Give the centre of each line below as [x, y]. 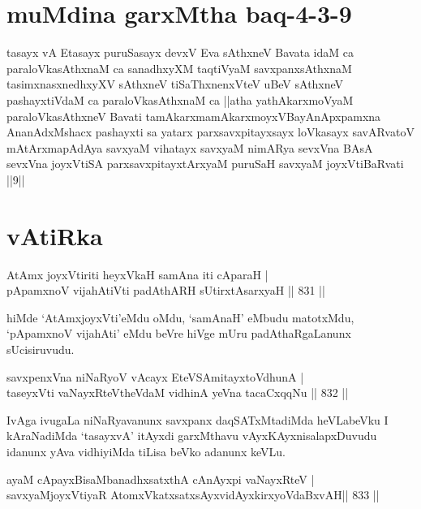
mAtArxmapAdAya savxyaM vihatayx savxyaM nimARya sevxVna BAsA [190, 147]
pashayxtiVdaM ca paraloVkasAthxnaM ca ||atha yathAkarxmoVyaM [180, 99]
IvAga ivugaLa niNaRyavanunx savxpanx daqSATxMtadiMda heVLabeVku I [198, 419]
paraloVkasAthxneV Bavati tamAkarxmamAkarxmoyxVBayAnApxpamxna [194, 116]
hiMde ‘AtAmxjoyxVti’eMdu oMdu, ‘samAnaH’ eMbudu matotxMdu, [180, 317]
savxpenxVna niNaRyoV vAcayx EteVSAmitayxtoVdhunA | [155, 376]
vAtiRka [55, 235]
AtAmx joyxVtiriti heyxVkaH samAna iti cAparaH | [137, 274]
